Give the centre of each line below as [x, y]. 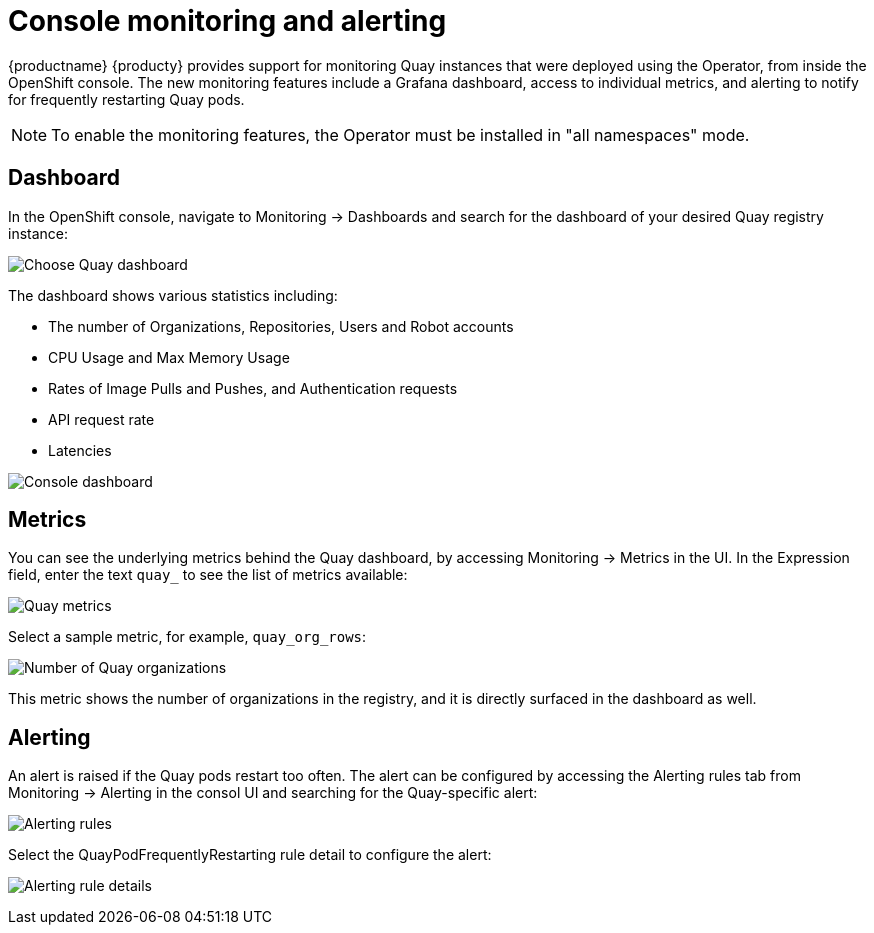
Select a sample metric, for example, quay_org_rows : [187, 637]
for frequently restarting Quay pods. [126, 99]
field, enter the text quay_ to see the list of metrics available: [208, 575]
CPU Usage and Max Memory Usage [169, 357]
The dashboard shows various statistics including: [173, 295]
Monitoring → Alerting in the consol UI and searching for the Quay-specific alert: [273, 793]
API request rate [101, 419]
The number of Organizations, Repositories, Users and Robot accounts [281, 326]
